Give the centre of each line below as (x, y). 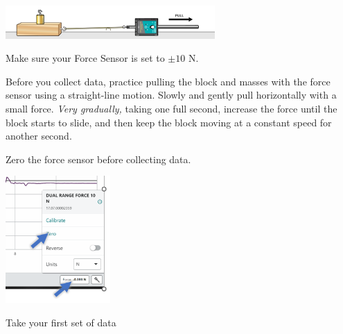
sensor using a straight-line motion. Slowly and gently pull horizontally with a (171, 95)
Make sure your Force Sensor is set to (85, 58)
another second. (39, 136)
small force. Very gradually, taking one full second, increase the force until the (171, 109)
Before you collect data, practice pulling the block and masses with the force (168, 81)
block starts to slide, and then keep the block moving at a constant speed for (169, 122)
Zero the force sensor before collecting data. (98, 159)
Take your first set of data (61, 323)
